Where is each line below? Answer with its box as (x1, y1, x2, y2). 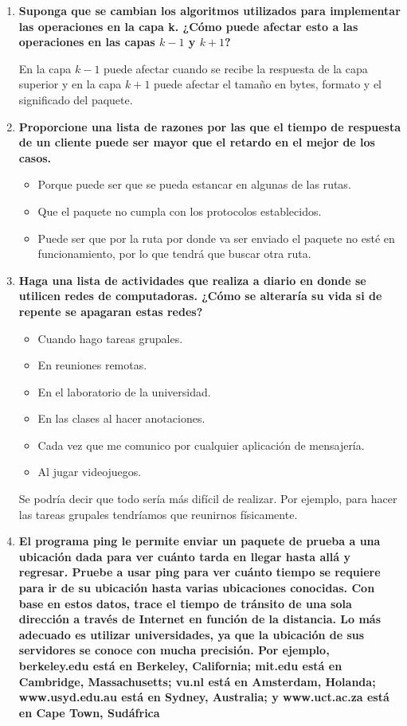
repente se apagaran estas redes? (18, 302, 203, 319)
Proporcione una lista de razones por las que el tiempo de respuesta (18, 118, 401, 135)
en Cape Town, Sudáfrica (18, 704, 160, 720)
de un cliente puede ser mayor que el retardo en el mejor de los (18, 134, 375, 150)
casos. (18, 149, 52, 166)
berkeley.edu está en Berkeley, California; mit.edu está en (18, 658, 342, 673)
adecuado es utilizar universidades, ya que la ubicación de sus (18, 626, 365, 642)
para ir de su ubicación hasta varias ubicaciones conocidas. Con (18, 580, 375, 596)
